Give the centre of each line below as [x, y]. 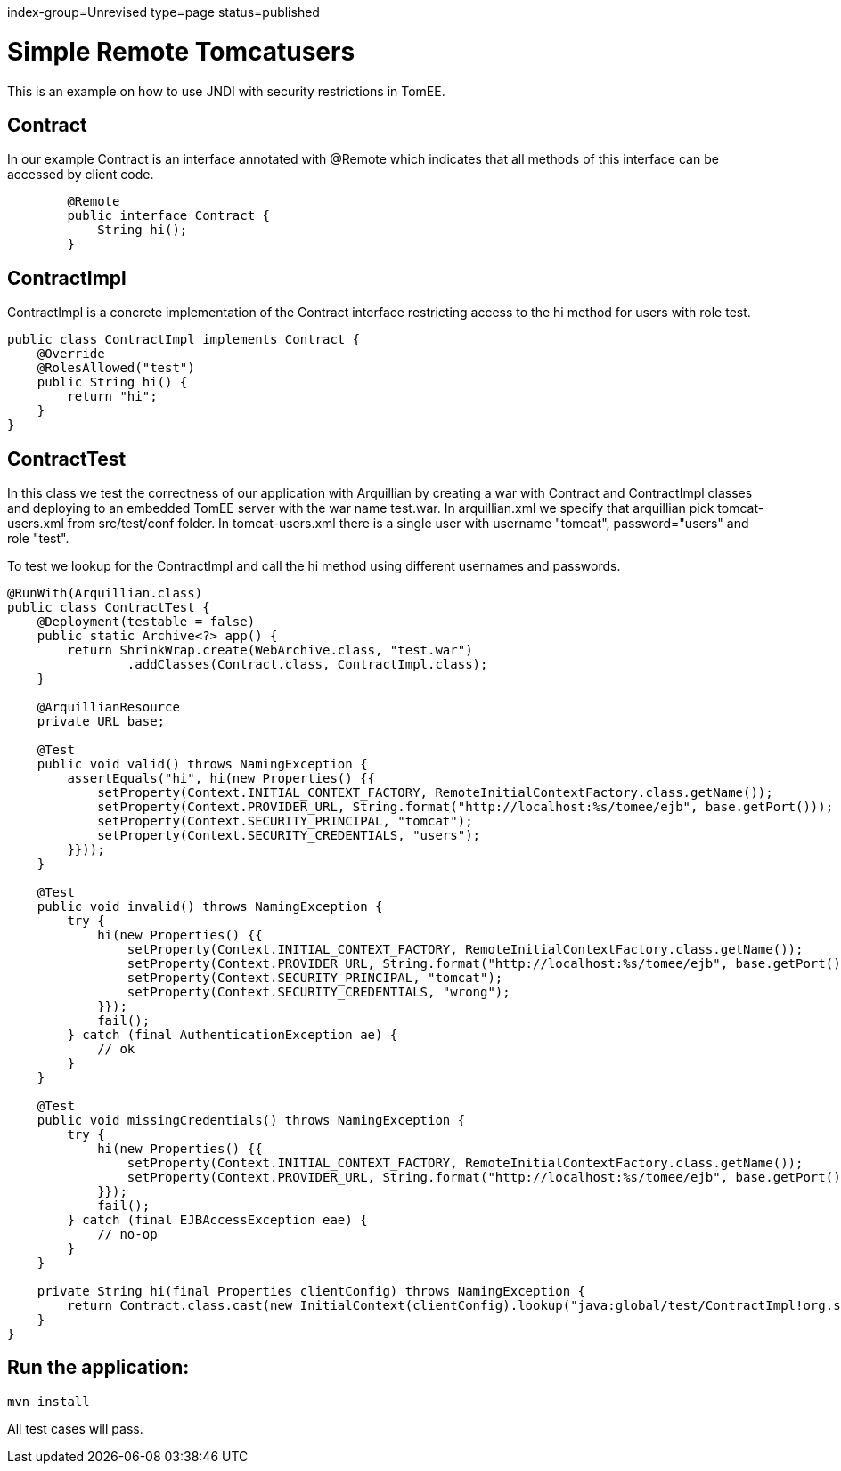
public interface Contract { [169, 216]
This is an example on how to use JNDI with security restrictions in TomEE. [226, 91]
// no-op [127, 1235]
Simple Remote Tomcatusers [181, 51]
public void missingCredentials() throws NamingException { [251, 1121]
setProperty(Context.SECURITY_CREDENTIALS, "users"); [289, 836]
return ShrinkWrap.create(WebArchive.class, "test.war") [270, 650]
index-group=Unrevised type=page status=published [163, 12]
